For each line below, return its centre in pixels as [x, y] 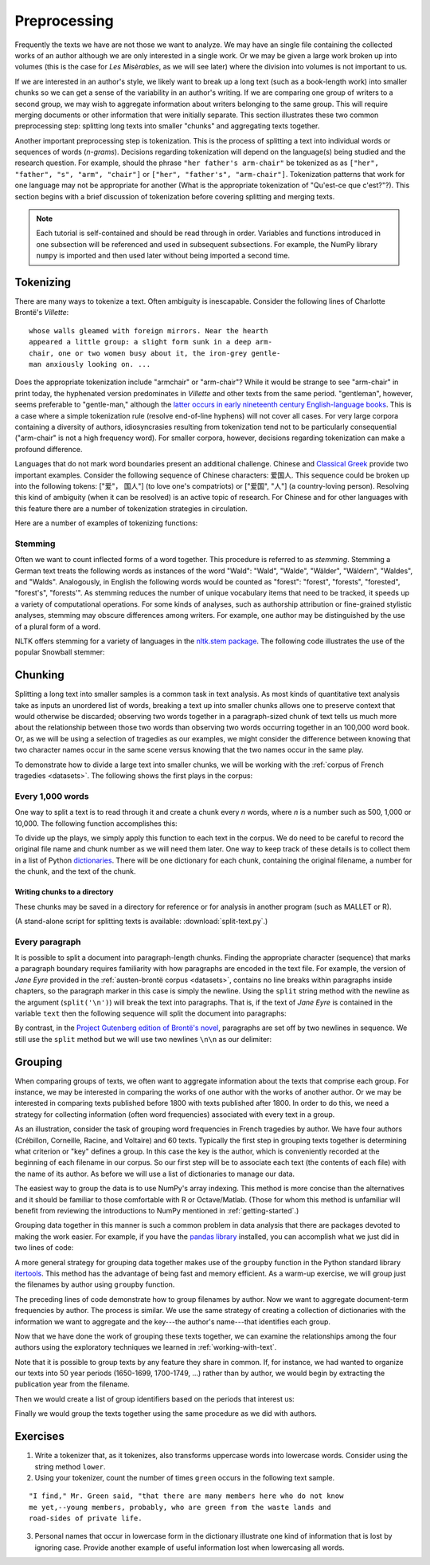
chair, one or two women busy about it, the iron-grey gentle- [155, 353]
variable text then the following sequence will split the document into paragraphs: [150, 1013]
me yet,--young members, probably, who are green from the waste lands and [180, 1507]
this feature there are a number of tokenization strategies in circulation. [131, 508]
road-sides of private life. [86, 1518]
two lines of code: [44, 1248]
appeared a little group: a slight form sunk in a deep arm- [150, 342]
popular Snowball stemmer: [60, 652]
